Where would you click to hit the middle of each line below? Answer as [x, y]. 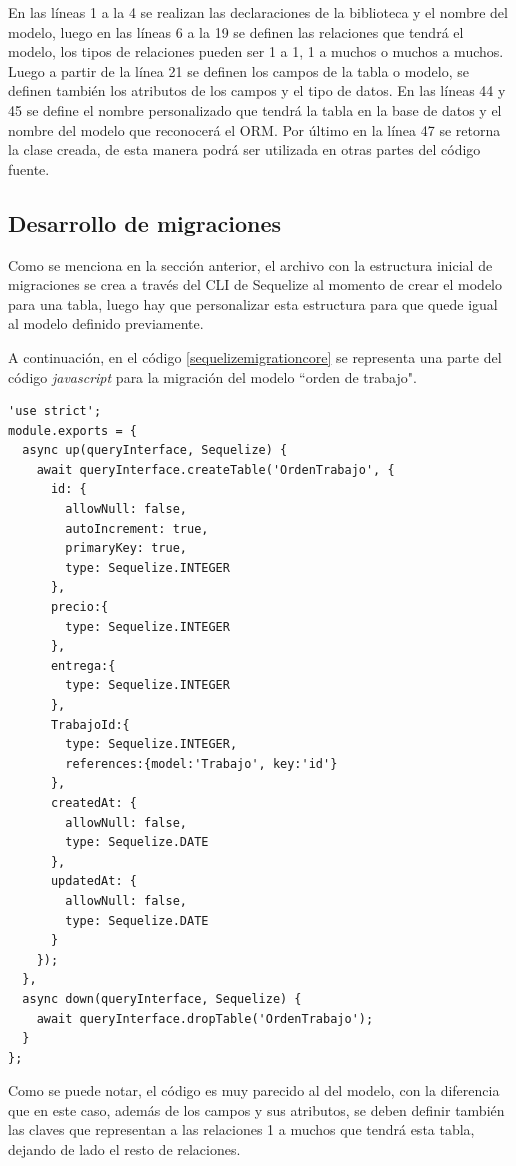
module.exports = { [72, 430]
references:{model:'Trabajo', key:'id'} [201, 763]
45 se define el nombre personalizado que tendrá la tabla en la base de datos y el [255, 109]
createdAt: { [93, 802]
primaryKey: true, [126, 548]
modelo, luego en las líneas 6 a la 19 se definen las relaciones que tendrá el [236, 31]
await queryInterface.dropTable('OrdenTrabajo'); [205, 1018]
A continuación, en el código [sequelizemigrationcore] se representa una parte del [255, 356]
